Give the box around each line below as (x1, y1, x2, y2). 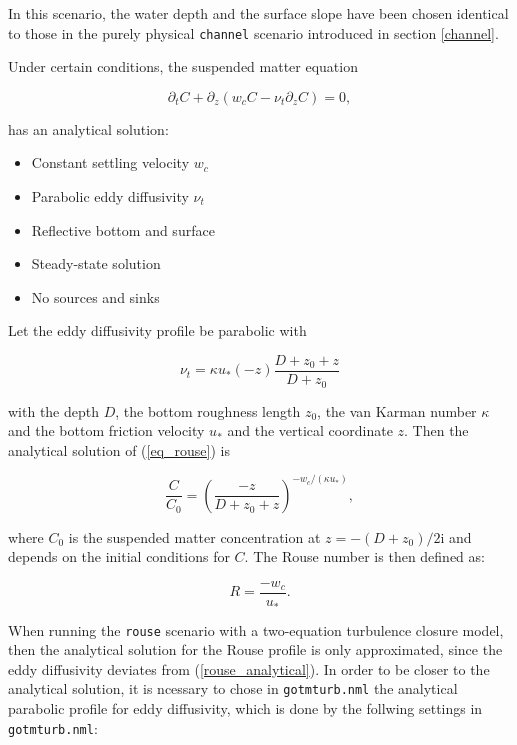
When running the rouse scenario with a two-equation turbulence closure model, (8, 619, 504, 640)
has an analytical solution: (8, 118, 169, 139)
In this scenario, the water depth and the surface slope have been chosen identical (8, 3, 509, 23)
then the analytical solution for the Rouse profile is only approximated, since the (8, 639, 503, 660)
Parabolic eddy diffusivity (31, 186, 189, 207)
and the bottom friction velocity (8, 420, 205, 441)
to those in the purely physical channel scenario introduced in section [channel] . (8, 22, 499, 43)
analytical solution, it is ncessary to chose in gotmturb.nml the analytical (8, 678, 458, 699)
